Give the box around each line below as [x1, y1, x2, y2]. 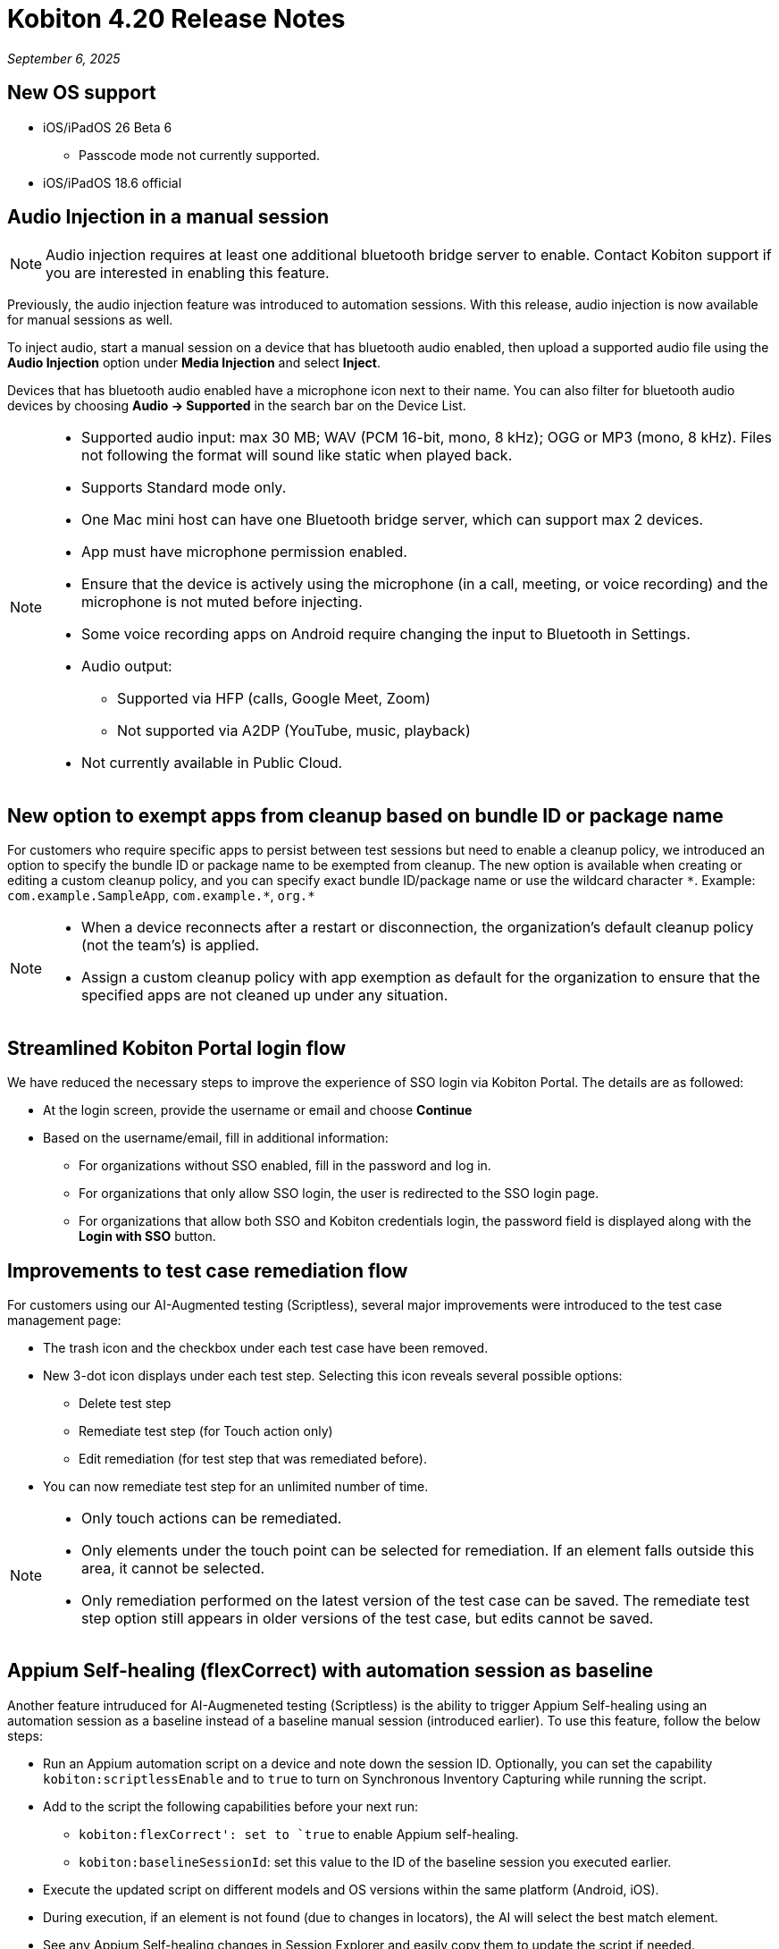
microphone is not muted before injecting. [81, 593, 363, 612]
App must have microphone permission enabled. [81, 543, 407, 561]
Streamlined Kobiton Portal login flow [7, 1036, 347, 1059]
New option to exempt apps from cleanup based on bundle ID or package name [7, 804, 724, 827]
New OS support [7, 81, 156, 105]
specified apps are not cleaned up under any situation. [81, 986, 448, 1005]
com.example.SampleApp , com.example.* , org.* [7, 888, 315, 904]
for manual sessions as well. [7, 312, 173, 328]
